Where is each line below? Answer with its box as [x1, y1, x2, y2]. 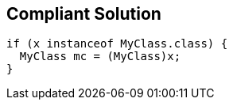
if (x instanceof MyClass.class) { [6, 37, 228, 51]
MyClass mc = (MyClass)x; [19, 50, 181, 63]
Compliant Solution [6, 4, 161, 24]
